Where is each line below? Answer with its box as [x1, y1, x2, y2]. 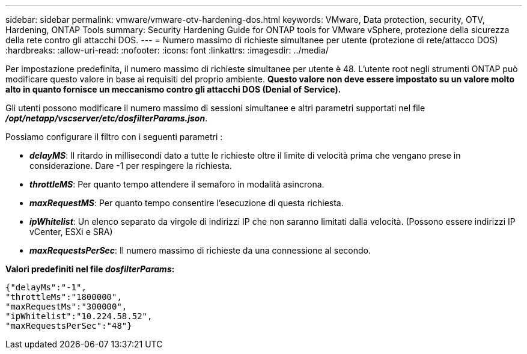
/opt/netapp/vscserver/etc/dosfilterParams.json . [5, 113, 208, 123]
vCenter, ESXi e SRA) [29, 227, 113, 237]
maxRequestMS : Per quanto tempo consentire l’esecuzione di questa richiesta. [29, 198, 344, 208]
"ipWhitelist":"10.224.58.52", [5, 311, 153, 321]
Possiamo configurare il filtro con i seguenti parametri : [5, 132, 223, 142]
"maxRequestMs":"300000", [5, 302, 127, 311]
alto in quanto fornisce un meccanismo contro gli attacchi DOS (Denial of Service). [5, 84, 341, 94]
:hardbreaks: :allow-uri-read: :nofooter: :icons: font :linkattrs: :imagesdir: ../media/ [5, 45, 329, 55]
